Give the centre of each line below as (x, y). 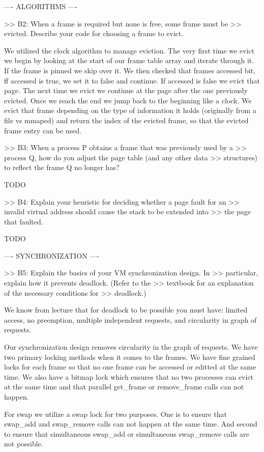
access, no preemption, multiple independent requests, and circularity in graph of (130, 319)
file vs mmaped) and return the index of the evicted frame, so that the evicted (126, 120)
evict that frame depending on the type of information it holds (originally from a (130, 110)
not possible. (24, 444)
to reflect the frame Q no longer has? (62, 167)
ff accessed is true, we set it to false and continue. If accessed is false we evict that (132, 80)
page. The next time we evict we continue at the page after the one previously (126, 90)
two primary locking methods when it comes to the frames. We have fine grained (130, 357)
